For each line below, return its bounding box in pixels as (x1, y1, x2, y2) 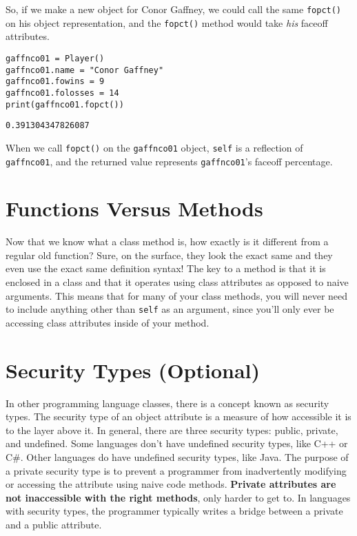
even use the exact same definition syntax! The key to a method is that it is (6, 261, 326, 276)
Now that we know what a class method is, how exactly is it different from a (6, 234, 329, 249)
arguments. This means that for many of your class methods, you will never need (6, 288, 348, 302)
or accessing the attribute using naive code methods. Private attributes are (6, 477, 336, 491)
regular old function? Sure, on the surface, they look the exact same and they (6, 247, 333, 262)
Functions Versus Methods (6, 194, 263, 223)
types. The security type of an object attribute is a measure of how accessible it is (6, 409, 351, 424)
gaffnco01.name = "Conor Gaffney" (6, 65, 164, 75)
